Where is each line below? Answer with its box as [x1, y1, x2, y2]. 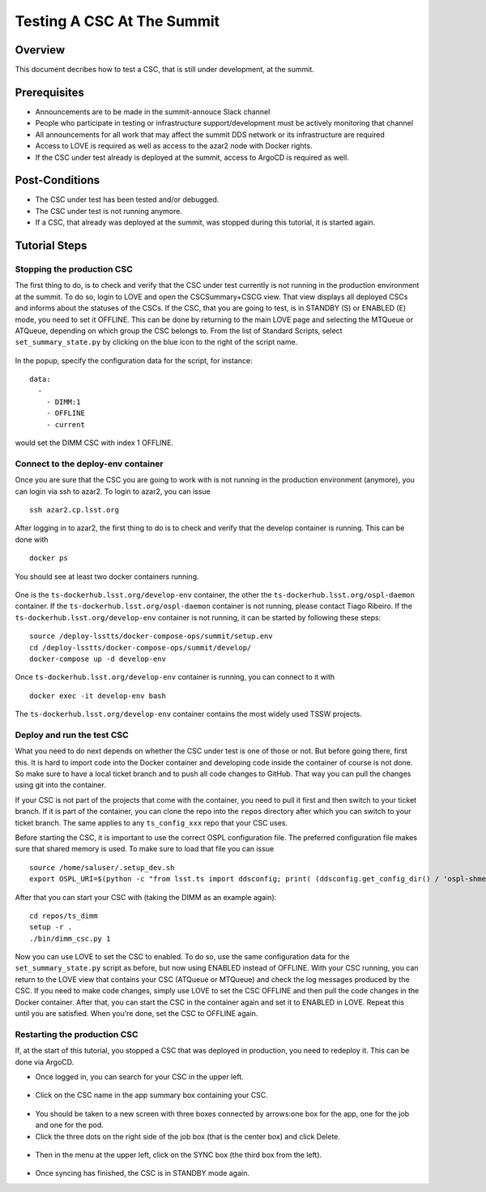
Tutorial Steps [15, 239, 87, 253]
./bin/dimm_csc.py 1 [29, 933, 111, 943]
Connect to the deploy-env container [15, 458, 164, 470]
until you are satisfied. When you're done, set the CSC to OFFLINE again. [15, 1009, 258, 1018]
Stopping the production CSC [15, 264, 134, 275]
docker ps [29, 554, 68, 563]
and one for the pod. [35, 1120, 104, 1130]
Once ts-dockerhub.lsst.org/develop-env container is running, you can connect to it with [15, 672, 335, 682]
